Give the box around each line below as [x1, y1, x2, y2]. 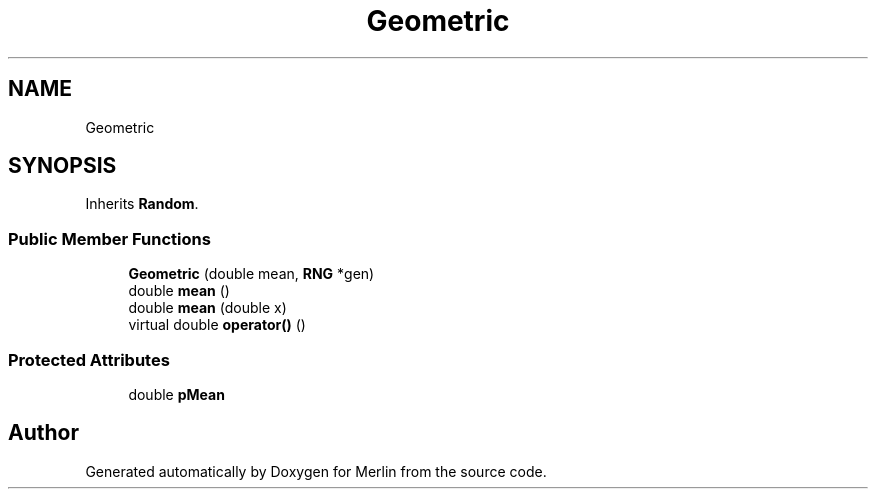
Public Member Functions [8, 228, 211, 249]
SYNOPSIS [8, 153, 117, 179]
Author [8, 420, 79, 446]
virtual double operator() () [128, 316, 306, 334]
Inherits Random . [85, 195, 199, 213]
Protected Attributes [8, 349, 170, 370]
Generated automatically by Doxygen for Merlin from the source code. [85, 462, 547, 480]
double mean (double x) [128, 299, 287, 317]
